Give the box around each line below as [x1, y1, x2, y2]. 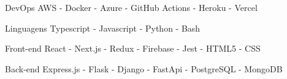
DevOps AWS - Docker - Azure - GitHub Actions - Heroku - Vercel [5, 1, 258, 13]
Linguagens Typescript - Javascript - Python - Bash [5, 21, 201, 34]
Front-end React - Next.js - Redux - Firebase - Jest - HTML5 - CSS [5, 42, 261, 55]
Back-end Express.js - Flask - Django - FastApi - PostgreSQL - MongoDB [5, 62, 283, 75]
